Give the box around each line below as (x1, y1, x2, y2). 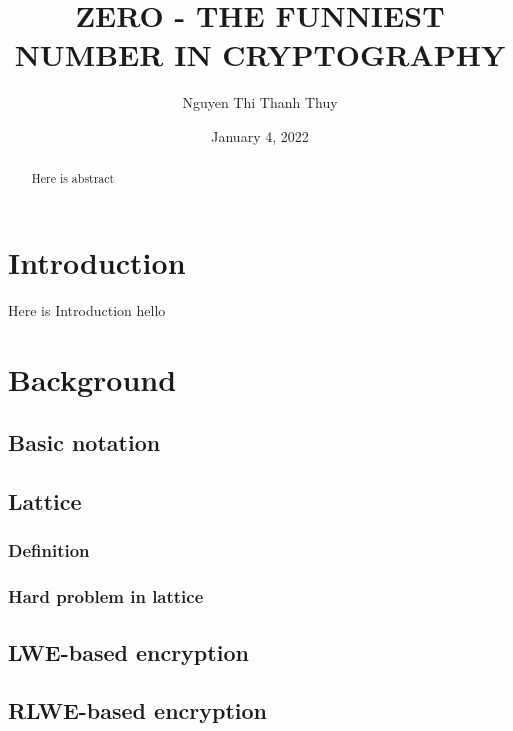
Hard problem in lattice (8, 584, 204, 609)
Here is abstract (31, 170, 115, 187)
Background (8, 358, 177, 399)
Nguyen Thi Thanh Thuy (182, 92, 338, 113)
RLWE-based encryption (8, 695, 267, 726)
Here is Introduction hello (8, 299, 166, 320)
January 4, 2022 (211, 125, 309, 146)
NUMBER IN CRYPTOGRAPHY (14, 34, 506, 75)
